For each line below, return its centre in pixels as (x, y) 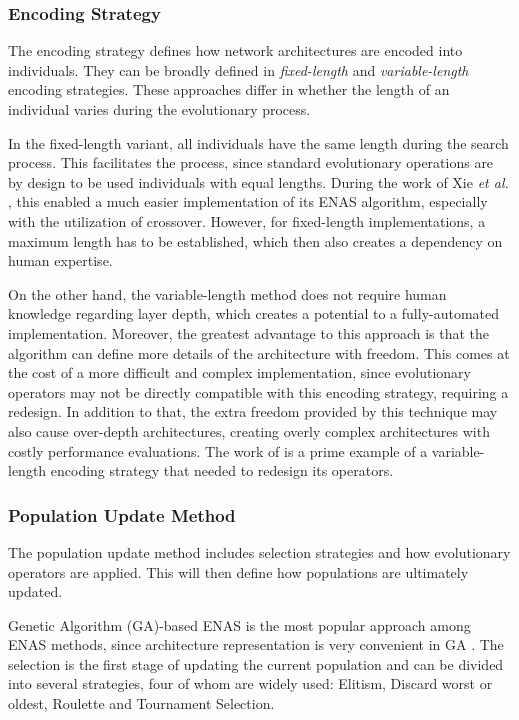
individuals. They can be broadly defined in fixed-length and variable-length (238, 69)
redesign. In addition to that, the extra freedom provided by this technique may (253, 411)
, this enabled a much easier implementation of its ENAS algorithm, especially (248, 201)
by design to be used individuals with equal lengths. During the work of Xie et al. (258, 181)
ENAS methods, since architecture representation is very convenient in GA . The (256, 644)
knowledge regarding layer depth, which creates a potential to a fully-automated (254, 313)
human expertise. (60, 260)
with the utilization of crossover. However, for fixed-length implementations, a (247, 220)
